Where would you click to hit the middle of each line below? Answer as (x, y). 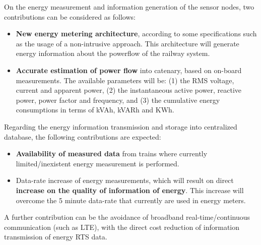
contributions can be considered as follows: (70, 16)
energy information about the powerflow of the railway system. (113, 53)
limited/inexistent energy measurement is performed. (97, 163)
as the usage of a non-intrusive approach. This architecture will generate (127, 43)
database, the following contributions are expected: (83, 136)
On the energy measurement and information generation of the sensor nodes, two (129, 7)
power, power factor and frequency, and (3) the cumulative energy (118, 100)
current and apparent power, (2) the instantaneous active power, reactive (129, 90)
